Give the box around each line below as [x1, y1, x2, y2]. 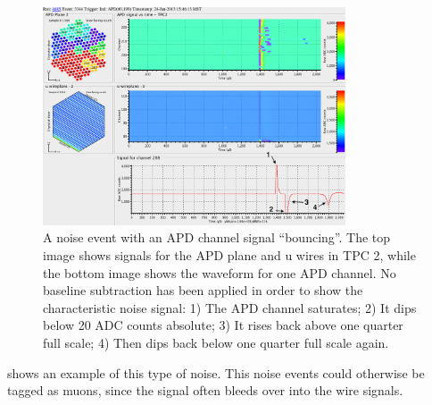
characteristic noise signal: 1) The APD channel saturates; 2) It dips [43, 298, 417, 316]
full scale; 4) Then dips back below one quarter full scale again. [43, 333, 389, 351]
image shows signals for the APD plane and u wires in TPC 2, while [43, 246, 416, 265]
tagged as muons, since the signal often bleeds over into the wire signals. [7, 381, 403, 400]
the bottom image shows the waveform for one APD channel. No [43, 263, 396, 282]
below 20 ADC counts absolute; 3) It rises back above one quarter [43, 316, 403, 334]
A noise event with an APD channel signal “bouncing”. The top [43, 228, 391, 247]
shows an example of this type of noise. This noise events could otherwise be [7, 363, 425, 382]
